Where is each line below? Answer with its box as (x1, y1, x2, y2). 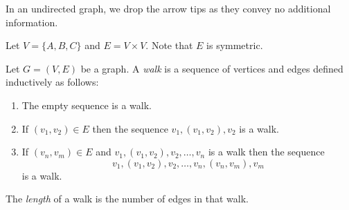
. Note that (145, 38, 193, 52)
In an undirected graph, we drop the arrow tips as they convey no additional (6, 1, 331, 15)
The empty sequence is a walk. (21, 97, 152, 112)
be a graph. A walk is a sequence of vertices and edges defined (80, 61, 343, 75)
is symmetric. (206, 38, 263, 52)
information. (6, 15, 58, 29)
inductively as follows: (6, 75, 99, 89)
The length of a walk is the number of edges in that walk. (6, 191, 249, 206)
